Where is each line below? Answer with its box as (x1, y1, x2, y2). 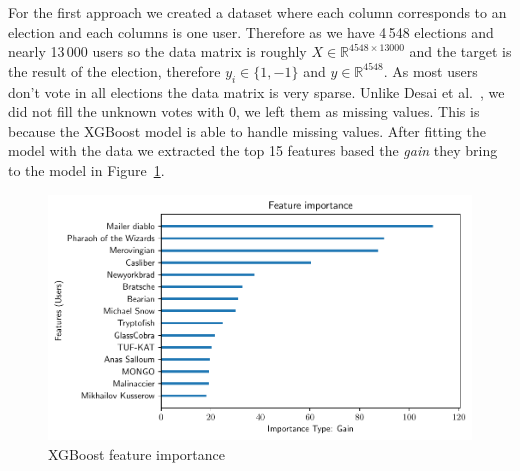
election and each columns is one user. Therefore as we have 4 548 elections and (8, 21, 494, 42)
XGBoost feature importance (48, 443, 226, 464)
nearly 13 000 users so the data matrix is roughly (8, 41, 307, 62)
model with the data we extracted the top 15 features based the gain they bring (8, 140, 498, 161)
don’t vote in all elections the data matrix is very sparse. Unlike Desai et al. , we (8, 81, 505, 102)
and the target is (409, 41, 512, 62)
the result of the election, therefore (8, 60, 221, 81)
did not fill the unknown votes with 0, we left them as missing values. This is (8, 101, 480, 122)
